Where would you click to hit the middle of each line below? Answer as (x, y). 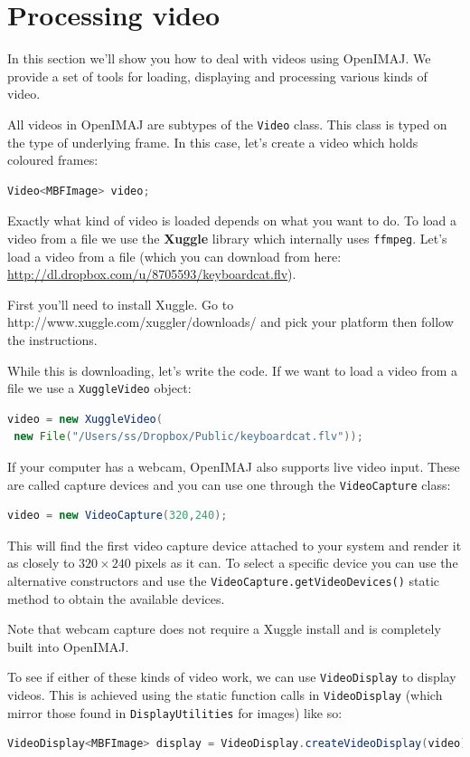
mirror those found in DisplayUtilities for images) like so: (175, 712)
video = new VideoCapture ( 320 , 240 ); (117, 516)
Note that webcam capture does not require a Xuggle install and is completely (224, 629)
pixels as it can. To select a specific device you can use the (296, 563)
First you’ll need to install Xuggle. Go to (121, 304)
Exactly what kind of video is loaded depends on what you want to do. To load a (232, 220)
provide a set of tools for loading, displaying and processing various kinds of (217, 76)
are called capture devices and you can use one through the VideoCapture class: (229, 484)
